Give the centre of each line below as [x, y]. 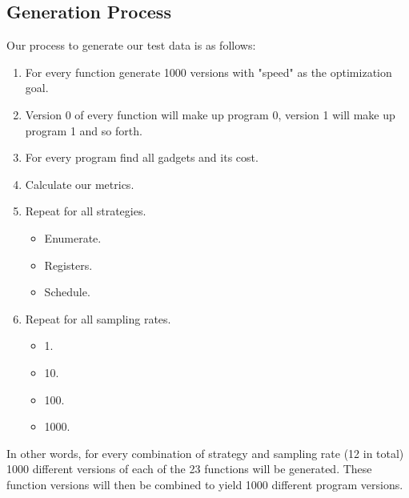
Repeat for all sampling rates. [98, 318]
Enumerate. [73, 237]
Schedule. [67, 292]
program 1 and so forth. [84, 130]
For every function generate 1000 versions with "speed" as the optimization [209, 72]
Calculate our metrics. [80, 184]
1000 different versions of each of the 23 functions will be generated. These [189, 469]
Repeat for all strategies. [86, 211]
